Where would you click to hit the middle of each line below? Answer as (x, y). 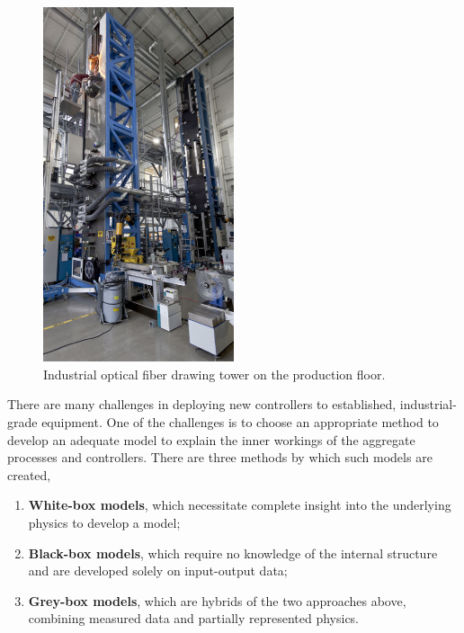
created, (29, 474)
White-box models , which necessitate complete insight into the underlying (240, 505)
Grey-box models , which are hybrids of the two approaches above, (217, 600)
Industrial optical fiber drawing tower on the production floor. (214, 374)
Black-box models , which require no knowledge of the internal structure (233, 553)
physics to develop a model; (104, 522)
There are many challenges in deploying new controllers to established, (202, 404)
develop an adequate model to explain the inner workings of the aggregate (211, 439)
